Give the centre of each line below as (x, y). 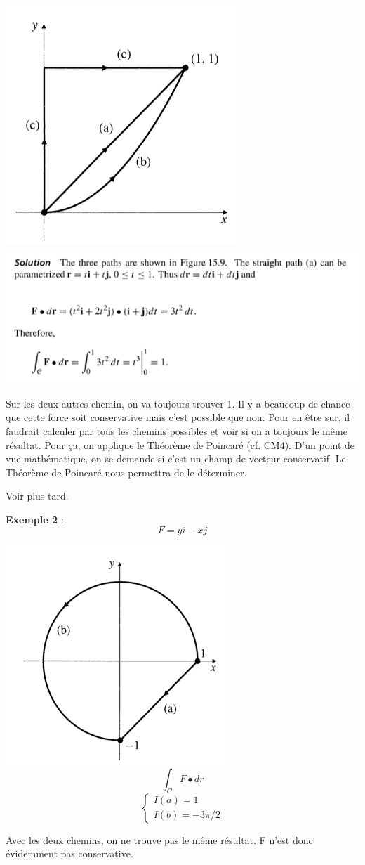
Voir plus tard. (37, 496)
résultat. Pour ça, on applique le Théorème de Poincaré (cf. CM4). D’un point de (180, 444)
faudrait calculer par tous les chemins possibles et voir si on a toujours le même (177, 430)
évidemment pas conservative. (69, 853)
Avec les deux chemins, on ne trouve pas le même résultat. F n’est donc (159, 839)
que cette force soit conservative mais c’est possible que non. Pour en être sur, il (178, 417)
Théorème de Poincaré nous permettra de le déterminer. (126, 472)
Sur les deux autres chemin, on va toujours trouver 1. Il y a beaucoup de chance (178, 403)
